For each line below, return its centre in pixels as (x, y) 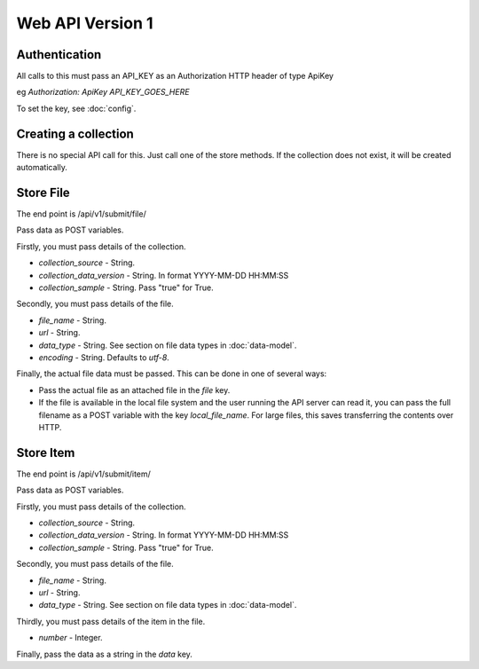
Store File (43, 192)
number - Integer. (71, 638)
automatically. (42, 168)
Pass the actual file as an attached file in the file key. (134, 390)
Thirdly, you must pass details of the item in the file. (111, 621)
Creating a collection (75, 134)
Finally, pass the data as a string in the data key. (104, 654)
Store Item (46, 453)
